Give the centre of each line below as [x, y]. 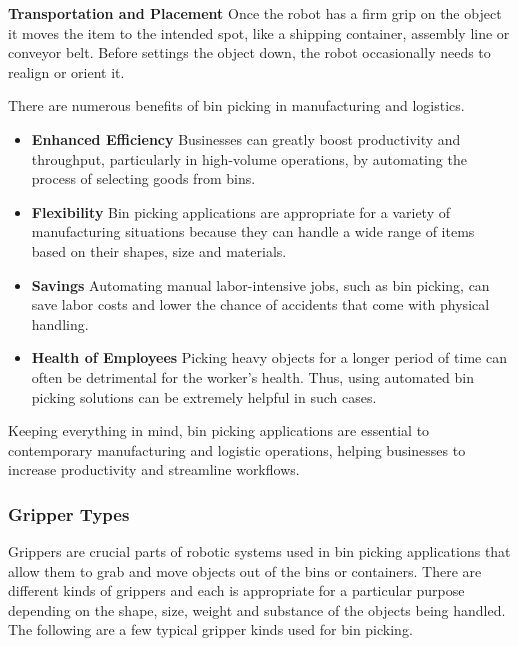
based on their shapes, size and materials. [159, 250]
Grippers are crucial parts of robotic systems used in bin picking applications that [259, 551]
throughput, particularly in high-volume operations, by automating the [249, 158]
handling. [60, 323]
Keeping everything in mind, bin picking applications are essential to [219, 430]
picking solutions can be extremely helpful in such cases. [204, 396]
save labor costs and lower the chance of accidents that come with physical [260, 304]
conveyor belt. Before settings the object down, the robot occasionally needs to [249, 52]
